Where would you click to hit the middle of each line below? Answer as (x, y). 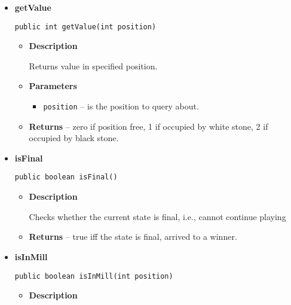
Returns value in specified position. (93, 65)
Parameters (53, 86)
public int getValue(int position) (85, 27)
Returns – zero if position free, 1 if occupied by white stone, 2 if (148, 126)
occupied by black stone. (74, 138)
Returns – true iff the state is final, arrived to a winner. (133, 237)
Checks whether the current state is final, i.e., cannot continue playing (157, 216)
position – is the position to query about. (121, 106)
